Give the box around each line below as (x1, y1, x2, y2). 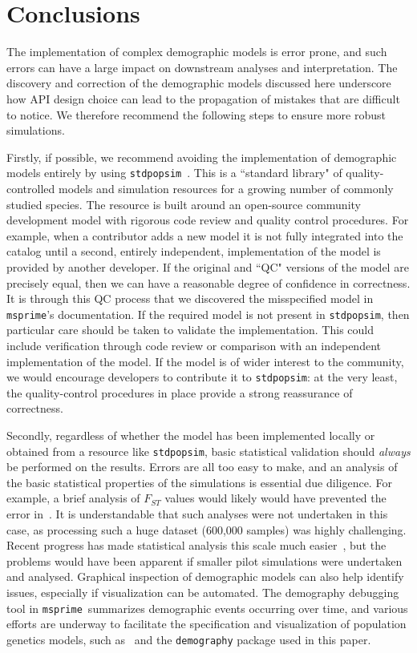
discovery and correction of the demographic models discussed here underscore (6, 75, 391, 91)
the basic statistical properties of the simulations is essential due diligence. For (6, 474, 392, 490)
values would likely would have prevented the (164, 490, 387, 506)
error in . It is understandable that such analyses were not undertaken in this (6, 506, 388, 522)
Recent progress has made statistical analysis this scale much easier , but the (6, 537, 387, 554)
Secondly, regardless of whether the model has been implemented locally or (6, 426, 375, 443)
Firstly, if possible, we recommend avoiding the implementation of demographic (6, 148, 397, 165)
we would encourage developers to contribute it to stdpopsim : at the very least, (6, 369, 398, 385)
